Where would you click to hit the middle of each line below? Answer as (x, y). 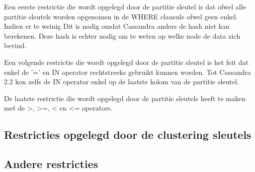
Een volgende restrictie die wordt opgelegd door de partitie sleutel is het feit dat (126, 62)
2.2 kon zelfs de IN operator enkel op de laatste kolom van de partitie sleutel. (122, 82)
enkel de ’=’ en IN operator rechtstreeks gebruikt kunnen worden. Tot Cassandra (127, 72)
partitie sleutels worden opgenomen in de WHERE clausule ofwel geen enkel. (121, 16)
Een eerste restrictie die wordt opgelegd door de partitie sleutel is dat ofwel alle (125, 6)
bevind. (15, 45)
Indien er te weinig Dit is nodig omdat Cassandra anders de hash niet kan (117, 26)
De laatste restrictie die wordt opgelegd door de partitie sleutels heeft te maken (125, 98)
